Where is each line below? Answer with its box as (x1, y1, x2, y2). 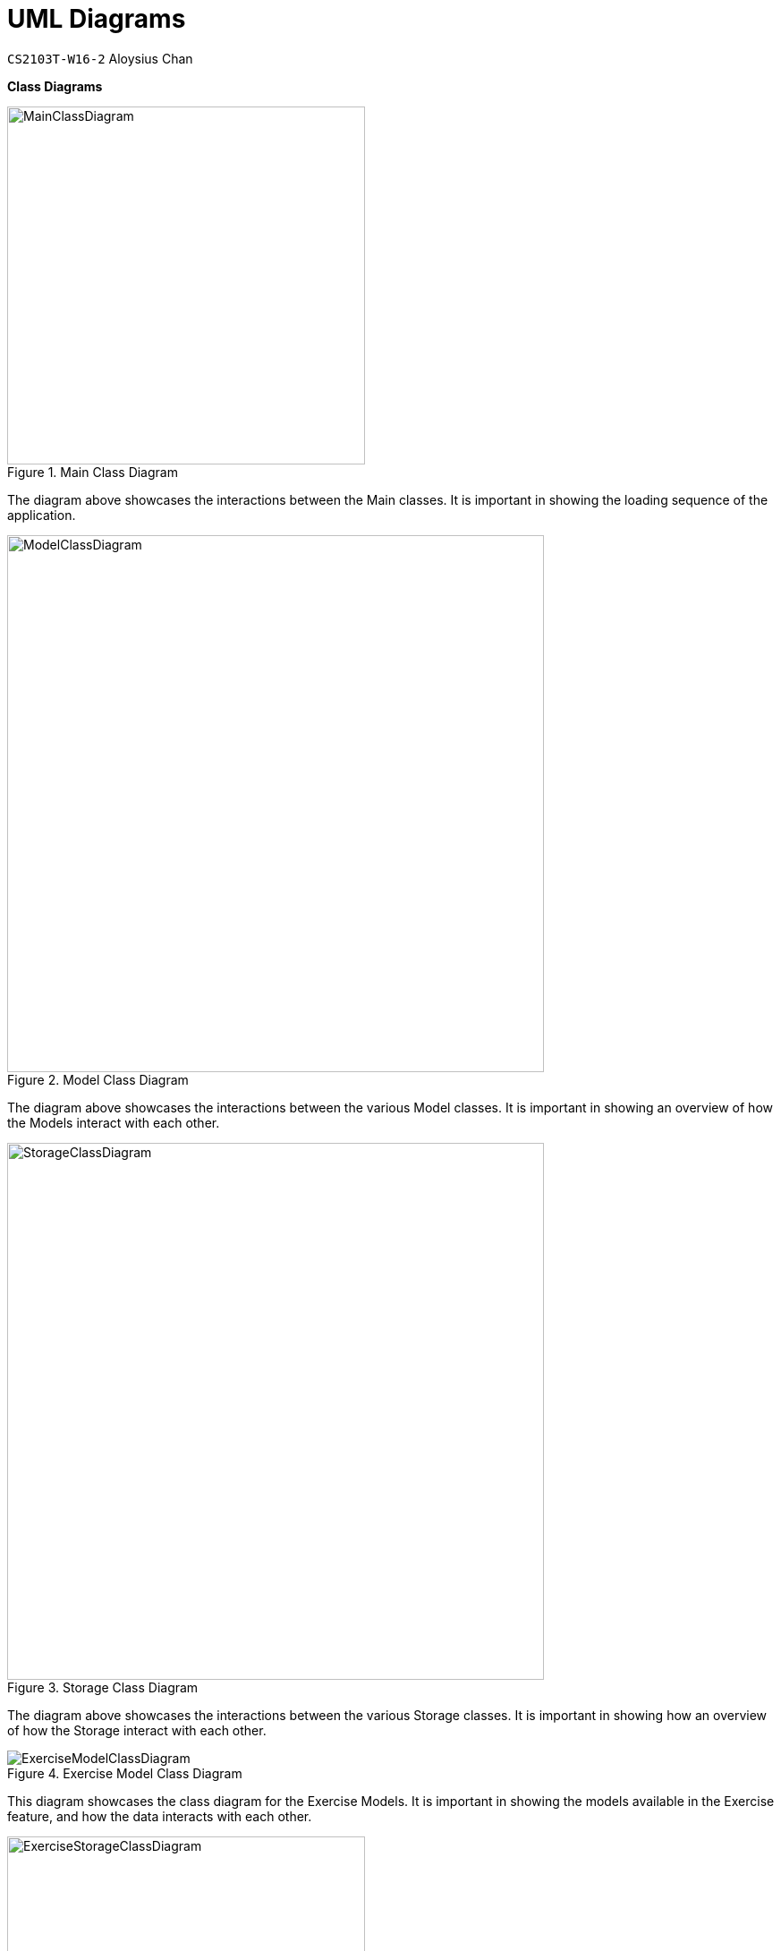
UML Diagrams (7, 4, 186, 34)
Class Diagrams (7, 78, 103, 94)
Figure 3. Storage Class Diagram (7, 1679, 199, 1695)
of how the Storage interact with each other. (7, 1722, 267, 1738)
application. (7, 507, 76, 523)
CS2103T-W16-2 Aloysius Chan (7, 50, 193, 66)
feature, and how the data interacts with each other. (7, 1808, 312, 1824)
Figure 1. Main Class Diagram (7, 464, 178, 480)
